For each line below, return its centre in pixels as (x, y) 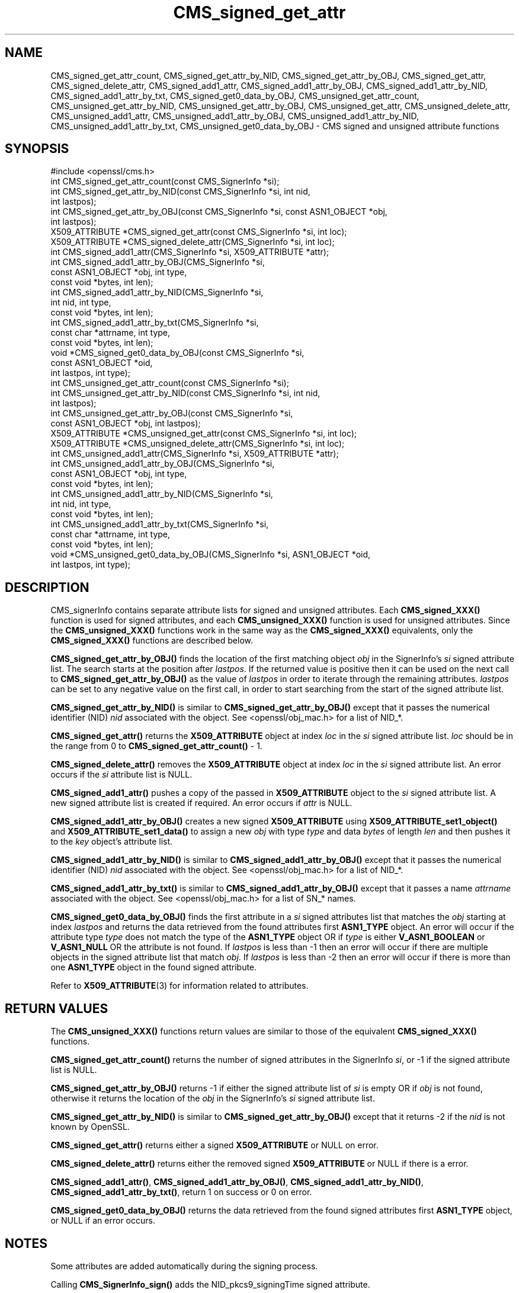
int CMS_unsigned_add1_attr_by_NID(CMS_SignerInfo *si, (162, 494)
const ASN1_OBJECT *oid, (102, 363)
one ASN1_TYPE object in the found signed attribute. (154, 967)
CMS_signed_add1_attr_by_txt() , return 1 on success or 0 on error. (181, 1192)
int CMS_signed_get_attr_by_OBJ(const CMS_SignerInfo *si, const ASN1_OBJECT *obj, (219, 212)
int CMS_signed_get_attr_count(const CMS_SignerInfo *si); (165, 181)
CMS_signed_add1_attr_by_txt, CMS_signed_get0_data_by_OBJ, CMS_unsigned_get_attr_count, (235, 95)
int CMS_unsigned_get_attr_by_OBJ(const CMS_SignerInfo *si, (172, 413)
